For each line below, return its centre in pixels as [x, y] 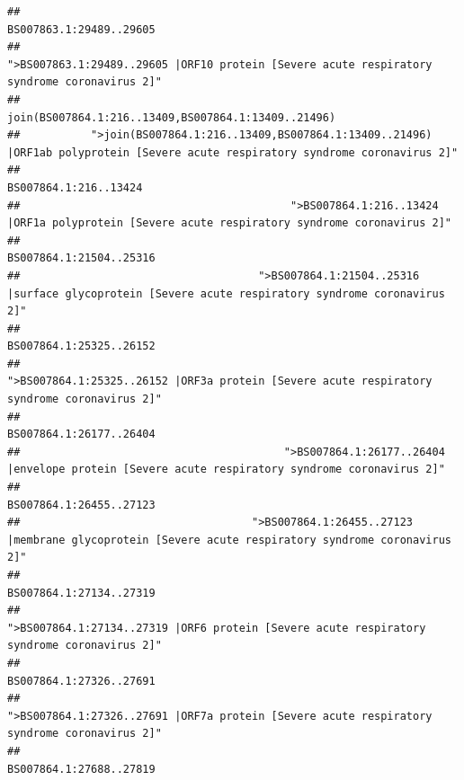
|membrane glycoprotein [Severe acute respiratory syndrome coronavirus [229, 540]
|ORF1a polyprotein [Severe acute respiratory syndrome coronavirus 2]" [229, 223]
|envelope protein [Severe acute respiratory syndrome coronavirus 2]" [226, 470]
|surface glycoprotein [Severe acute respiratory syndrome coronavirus [226, 293]
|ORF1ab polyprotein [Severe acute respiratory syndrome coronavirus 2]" [233, 152]
